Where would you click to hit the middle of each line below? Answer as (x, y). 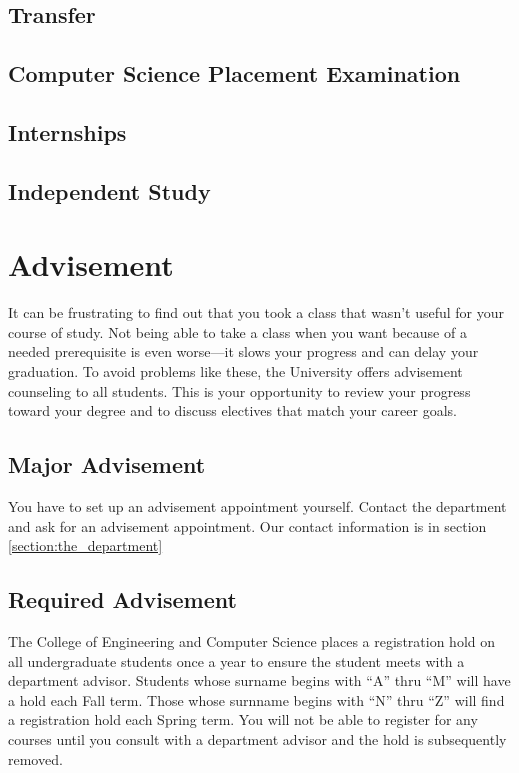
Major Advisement (107, 464)
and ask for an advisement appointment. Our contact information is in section (247, 525)
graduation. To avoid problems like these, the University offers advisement (235, 371)
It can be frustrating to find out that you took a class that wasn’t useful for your (256, 312)
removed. (35, 758)
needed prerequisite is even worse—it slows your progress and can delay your (243, 351)
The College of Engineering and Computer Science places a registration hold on (252, 641)
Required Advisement (122, 599)
